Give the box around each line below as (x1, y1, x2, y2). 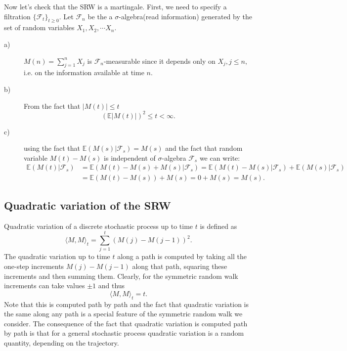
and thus (98, 280, 125, 291)
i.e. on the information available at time (24, 67, 144, 78)
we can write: (199, 152, 240, 163)
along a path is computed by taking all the (117, 251, 247, 262)
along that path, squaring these (132, 261, 227, 271)
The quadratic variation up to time (4, 251, 110, 262)
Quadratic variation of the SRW (4, 197, 171, 213)
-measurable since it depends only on (103, 55, 216, 66)
